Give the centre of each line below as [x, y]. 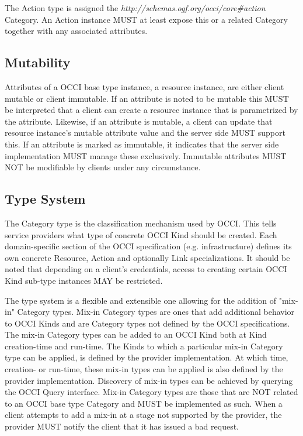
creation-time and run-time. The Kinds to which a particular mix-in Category [144, 346]
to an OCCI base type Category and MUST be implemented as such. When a [144, 403]
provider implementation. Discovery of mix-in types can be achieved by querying [149, 380]
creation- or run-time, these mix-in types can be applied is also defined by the [144, 369]
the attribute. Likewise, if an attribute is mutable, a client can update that [139, 121]
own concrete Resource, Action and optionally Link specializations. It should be [147, 257]
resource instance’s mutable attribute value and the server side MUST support [145, 133]
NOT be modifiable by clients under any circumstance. [103, 167]
